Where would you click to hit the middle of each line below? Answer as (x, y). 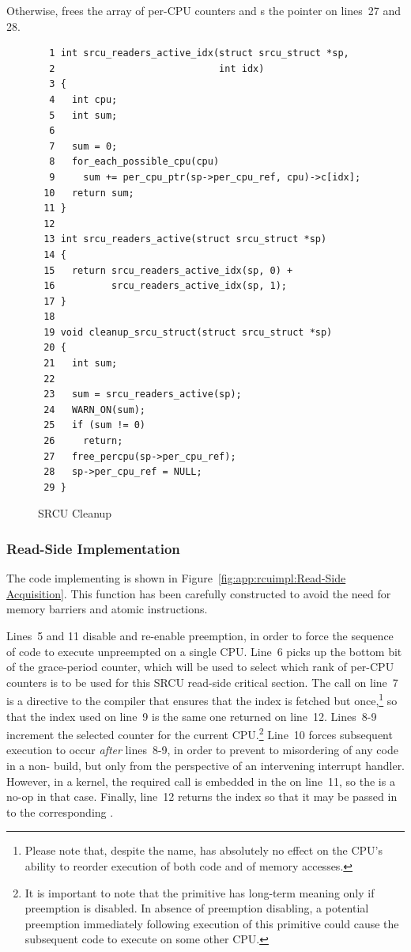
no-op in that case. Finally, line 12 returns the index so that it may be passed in (202, 796)
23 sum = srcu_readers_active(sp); (143, 394)
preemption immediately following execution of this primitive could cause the (212, 923)
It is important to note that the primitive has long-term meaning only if (200, 892)
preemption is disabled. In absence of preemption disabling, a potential (197, 908)
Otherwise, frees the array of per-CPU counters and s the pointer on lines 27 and (204, 10)
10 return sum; (89, 193)
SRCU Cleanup (75, 513)
